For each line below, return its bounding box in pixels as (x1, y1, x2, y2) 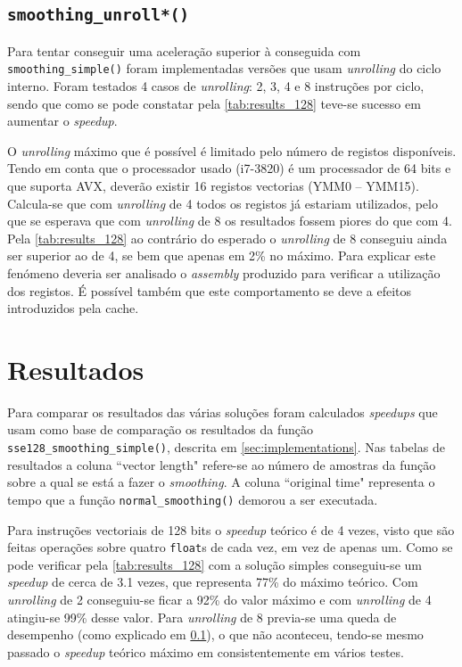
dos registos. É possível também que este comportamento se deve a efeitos (7, 281, 412, 300)
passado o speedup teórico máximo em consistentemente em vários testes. (7, 642, 404, 661)
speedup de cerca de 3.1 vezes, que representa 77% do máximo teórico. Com (7, 572, 418, 591)
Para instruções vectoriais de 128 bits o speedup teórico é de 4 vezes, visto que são (7, 520, 455, 539)
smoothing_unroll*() (7, 5, 190, 25)
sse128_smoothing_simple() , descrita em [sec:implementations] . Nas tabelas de (7, 438, 445, 457)
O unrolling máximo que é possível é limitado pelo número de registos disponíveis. (7, 141, 457, 160)
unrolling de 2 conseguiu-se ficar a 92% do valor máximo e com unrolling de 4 (7, 590, 432, 608)
